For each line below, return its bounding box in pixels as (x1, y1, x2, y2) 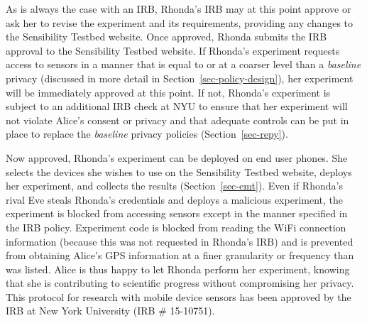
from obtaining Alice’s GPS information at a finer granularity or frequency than (6, 248, 354, 263)
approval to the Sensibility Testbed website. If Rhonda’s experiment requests (6, 43, 340, 58)
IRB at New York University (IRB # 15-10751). (6, 303, 215, 318)
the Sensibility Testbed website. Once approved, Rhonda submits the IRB (6, 29, 327, 44)
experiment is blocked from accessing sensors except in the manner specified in (6, 206, 348, 221)
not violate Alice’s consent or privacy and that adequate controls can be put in (6, 112, 349, 127)
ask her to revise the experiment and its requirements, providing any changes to (6, 15, 354, 30)
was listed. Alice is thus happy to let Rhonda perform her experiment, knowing (6, 261, 350, 276)
